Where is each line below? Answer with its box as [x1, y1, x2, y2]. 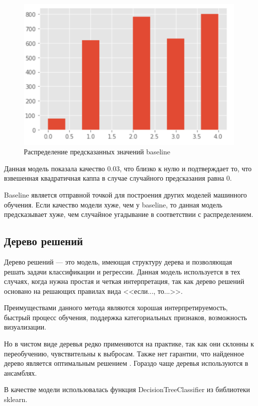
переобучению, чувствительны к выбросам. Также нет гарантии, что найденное [4, 348, 244, 358]
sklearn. [4, 394, 28, 405]
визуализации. [4, 322, 47, 332]
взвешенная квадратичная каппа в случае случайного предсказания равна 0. [4, 173, 232, 183]
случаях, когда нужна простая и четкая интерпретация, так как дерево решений [4, 276, 245, 286]
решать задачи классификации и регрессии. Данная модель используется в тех [4, 266, 241, 276]
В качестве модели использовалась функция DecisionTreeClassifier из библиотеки [4, 384, 250, 395]
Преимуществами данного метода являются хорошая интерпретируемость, [4, 302, 228, 313]
